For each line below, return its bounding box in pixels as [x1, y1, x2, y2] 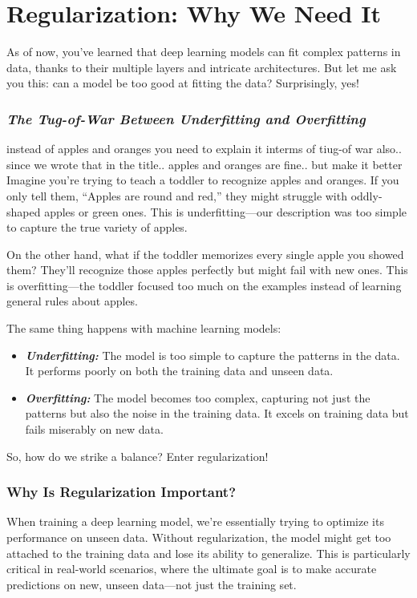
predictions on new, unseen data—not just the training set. [6, 576, 297, 592]
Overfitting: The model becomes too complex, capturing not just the [25, 389, 370, 406]
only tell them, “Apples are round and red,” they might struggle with [6, 187, 347, 204]
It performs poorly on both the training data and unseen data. [25, 362, 334, 379]
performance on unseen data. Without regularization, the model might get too [6, 529, 391, 546]
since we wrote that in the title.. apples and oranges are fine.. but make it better [6, 156, 403, 172]
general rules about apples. [6, 293, 138, 309]
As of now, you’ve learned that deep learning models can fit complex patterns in [6, 43, 401, 60]
